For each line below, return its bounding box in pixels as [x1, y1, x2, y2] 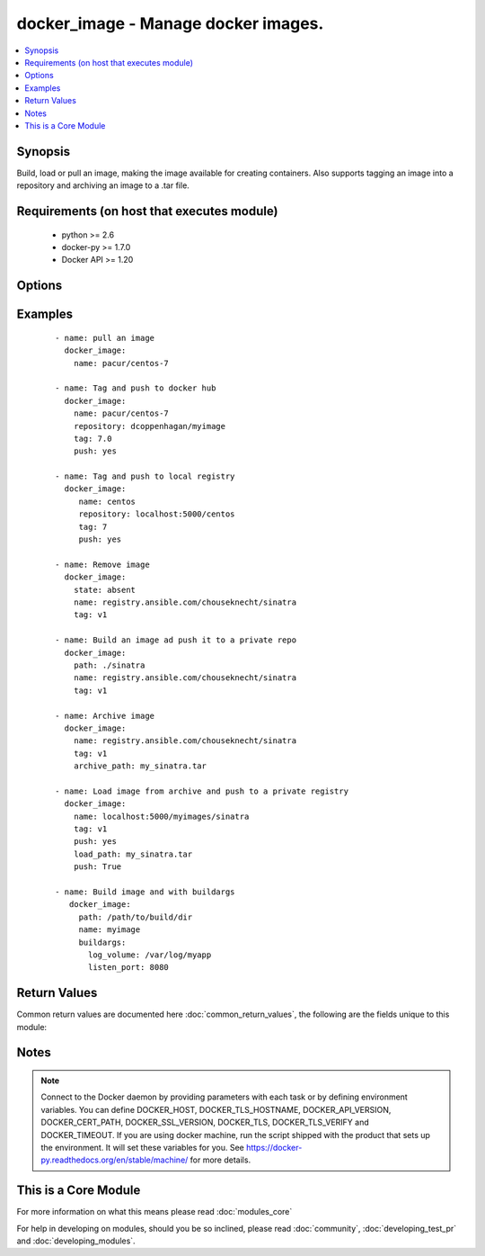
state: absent [73, 585, 137, 595]
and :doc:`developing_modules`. [16, 1235, 136, 1246]
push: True [73, 862, 122, 872]
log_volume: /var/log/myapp [88, 949, 212, 960]
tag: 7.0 [73, 433, 112, 444]
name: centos [78, 496, 137, 507]
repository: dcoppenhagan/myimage [73, 421, 226, 431]
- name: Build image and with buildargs [55, 886, 235, 897]
